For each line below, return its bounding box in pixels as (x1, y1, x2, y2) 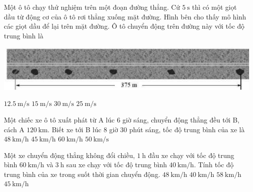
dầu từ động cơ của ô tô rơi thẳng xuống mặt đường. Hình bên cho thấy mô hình (4, 11, 246, 21)
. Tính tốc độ (194, 159, 234, 170)
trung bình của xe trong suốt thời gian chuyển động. (4, 169, 161, 179)
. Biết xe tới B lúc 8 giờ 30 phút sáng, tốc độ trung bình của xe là (47, 124, 245, 134)
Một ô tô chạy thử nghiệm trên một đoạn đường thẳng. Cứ (4, 2, 180, 12)
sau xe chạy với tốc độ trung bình (66, 159, 167, 170)
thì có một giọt (192, 2, 237, 12)
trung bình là (4, 30, 43, 40)
